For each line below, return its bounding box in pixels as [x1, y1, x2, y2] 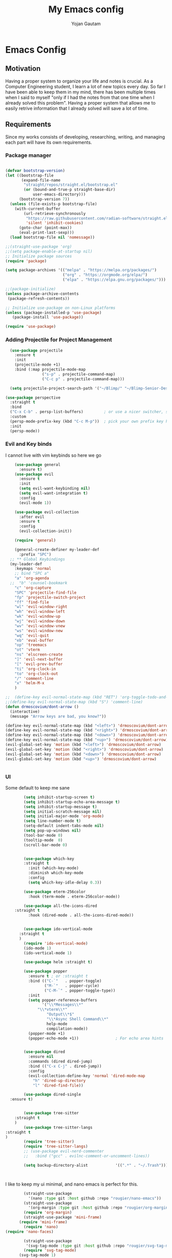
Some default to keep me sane [5, 784, 70, 791]
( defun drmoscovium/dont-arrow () [5, 704, 79, 709]
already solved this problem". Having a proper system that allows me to [5, 100, 156, 106]
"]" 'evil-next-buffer [14, 657, 63, 662]
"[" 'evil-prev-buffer [14, 661, 63, 666]
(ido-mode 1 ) [24, 946, 52, 951]
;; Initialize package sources [5, 253, 72, 259]
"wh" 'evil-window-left [14, 609, 66, 614]
